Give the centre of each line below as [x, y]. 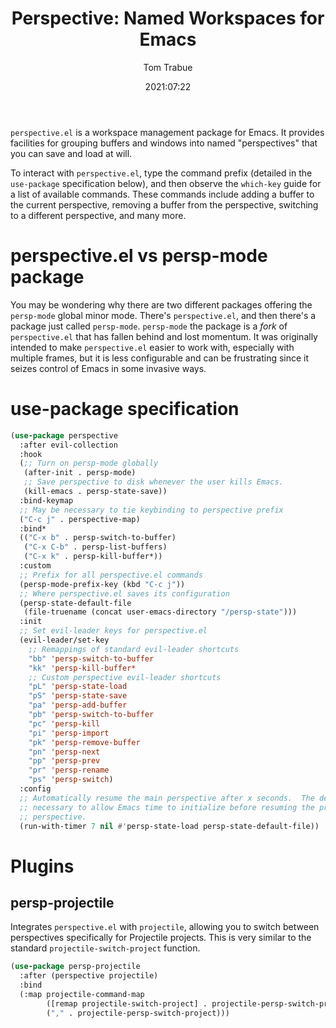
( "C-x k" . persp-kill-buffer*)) [93, 557]
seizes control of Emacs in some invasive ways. [108, 368]
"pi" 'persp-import [69, 733]
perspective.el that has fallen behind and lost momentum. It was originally [164, 336]
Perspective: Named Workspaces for [168, 18]
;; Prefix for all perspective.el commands [111, 575]
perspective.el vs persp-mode [139, 256]
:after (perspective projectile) [89, 976]
